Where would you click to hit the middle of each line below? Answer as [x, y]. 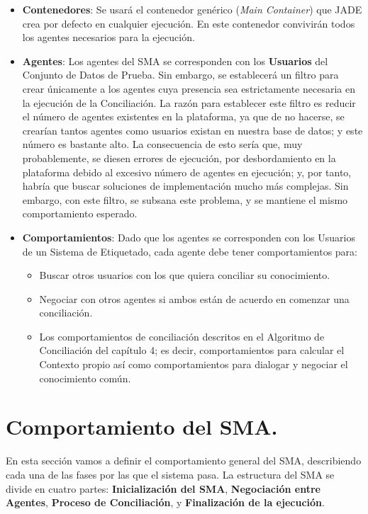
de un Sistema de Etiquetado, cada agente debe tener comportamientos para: [190, 251]
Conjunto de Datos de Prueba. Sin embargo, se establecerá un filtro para [180, 75]
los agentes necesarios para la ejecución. [108, 37]
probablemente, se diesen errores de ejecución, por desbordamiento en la [179, 158]
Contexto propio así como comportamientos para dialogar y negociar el [194, 364]
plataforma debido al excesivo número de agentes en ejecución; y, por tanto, [187, 172]
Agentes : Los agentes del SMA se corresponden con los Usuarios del [175, 61]
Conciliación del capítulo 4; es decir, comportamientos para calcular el [192, 350]
